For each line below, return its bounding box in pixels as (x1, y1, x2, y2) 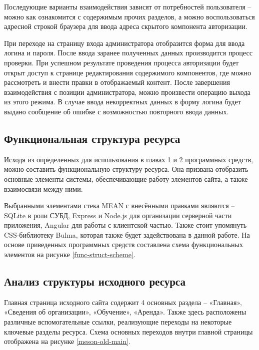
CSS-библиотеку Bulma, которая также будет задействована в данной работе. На (4, 229, 250, 240)
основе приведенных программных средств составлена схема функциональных (4, 239, 243, 250)
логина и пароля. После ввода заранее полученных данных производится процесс (4, 47, 252, 58)
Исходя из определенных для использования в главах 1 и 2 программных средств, (4, 154, 253, 164)
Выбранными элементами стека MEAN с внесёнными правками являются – (4, 200, 235, 211)
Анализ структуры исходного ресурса (4, 274, 185, 289)
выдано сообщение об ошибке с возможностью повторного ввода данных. (4, 106, 229, 116)
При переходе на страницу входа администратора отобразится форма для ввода (4, 37, 245, 48)
